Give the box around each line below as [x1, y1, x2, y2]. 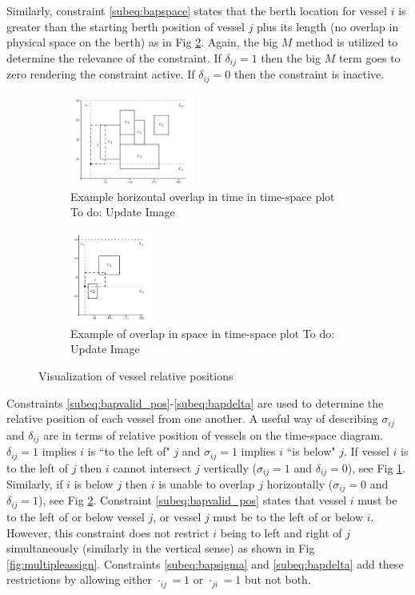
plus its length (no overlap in [257, 18, 399, 34]
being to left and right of [220, 524, 342, 541]
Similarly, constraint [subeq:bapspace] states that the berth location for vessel [6, 2, 387, 18]
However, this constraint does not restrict [6, 524, 209, 541]
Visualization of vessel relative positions [38, 368, 233, 384]
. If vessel [344, 443, 389, 460]
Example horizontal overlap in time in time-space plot [70, 187, 335, 204]
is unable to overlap [158, 476, 255, 492]
